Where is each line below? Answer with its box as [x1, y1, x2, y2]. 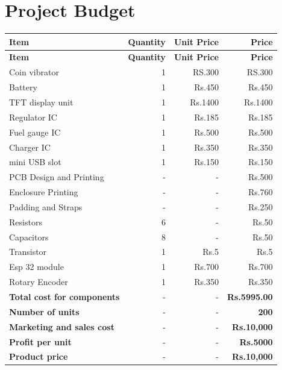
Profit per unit [9, 335, 72, 348]
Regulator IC [9, 110, 57, 123]
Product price [9, 350, 68, 363]
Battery [9, 81, 37, 93]
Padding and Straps [9, 200, 83, 213]
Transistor [9, 245, 47, 258]
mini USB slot [9, 155, 61, 168]
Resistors [9, 215, 42, 228]
